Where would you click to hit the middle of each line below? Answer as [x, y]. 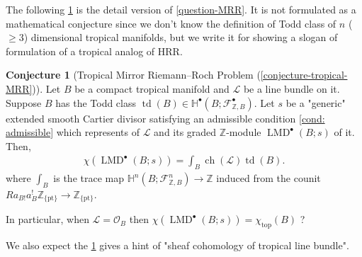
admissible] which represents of [73, 132]
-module [244, 132]
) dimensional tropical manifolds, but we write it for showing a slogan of [181, 37]
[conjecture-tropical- [304, 75]
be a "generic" [316, 102]
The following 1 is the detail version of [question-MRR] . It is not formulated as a [181, 9]
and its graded [185, 132]
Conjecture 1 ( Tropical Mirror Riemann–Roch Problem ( [133, 75]
